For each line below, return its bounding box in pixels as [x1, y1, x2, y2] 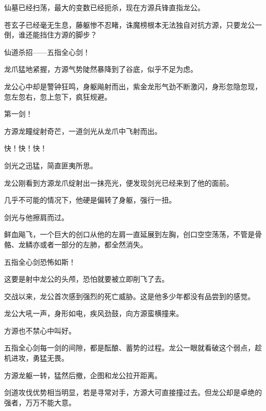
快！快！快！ [4, 143, 47, 153]
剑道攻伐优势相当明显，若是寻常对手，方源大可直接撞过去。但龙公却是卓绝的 [4, 387, 262, 398]
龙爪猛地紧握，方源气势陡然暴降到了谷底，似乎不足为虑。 [4, 64, 197, 74]
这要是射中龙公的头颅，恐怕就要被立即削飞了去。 [4, 273, 169, 284]
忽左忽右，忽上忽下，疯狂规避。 [4, 91, 112, 102]
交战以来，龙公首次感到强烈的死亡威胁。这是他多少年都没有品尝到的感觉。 [4, 290, 255, 301]
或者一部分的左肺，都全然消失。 [39, 239, 147, 249]
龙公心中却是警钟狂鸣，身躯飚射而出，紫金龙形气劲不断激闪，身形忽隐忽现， [4, 81, 262, 91]
